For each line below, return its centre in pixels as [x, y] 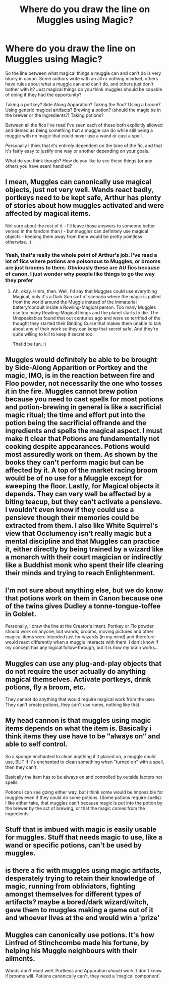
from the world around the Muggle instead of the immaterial [75, 302]
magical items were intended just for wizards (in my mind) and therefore [80, 637]
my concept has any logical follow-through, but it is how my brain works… [82, 647]
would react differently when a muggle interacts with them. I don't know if [82, 642]
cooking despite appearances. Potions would [78, 447]
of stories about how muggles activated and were [84, 206]
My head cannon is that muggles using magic [78, 720]
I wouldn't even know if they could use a [70, 510]
